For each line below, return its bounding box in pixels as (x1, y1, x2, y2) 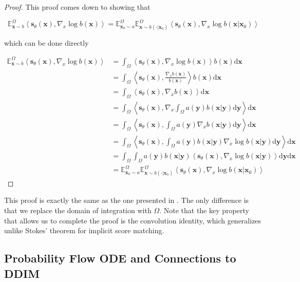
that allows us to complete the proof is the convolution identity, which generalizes (4, 215, 261, 225)
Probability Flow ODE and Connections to (4, 250, 236, 266)
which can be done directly (4, 37, 89, 48)
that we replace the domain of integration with (4, 204, 152, 215)
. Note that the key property (159, 204, 249, 215)
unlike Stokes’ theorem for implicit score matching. (4, 225, 164, 236)
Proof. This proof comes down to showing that (4, 2, 151, 12)
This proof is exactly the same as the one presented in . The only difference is (4, 195, 249, 205)
